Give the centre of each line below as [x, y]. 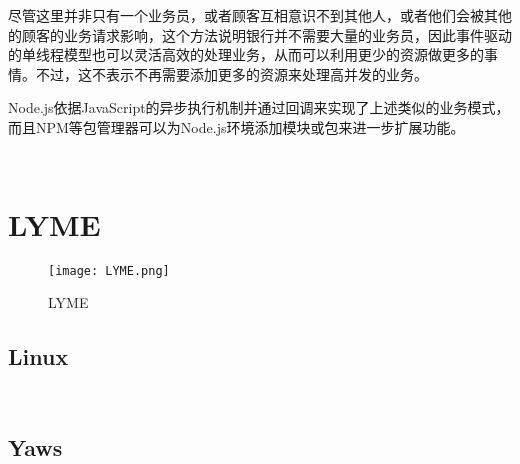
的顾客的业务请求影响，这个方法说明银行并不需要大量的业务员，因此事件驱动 [260, 34]
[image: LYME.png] [109, 270]
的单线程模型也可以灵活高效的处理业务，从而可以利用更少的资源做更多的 [246, 54]
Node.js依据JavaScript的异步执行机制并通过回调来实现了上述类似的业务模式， [259, 107]
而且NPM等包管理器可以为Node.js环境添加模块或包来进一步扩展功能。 [236, 126]
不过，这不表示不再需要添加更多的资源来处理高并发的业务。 [231, 73]
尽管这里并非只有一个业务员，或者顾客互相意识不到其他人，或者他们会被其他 [260, 15]
